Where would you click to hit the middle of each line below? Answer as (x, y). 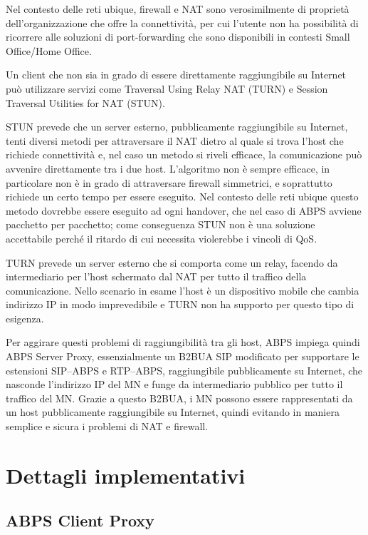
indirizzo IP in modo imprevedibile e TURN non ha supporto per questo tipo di (180, 304)
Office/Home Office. (49, 50)
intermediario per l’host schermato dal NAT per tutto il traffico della (156, 276)
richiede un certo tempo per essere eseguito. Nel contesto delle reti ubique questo (182, 197)
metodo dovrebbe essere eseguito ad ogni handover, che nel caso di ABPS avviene (184, 210)
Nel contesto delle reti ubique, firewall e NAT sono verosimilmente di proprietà (178, 9)
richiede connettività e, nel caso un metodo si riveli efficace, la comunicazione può (184, 154)
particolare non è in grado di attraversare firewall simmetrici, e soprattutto (169, 182)
